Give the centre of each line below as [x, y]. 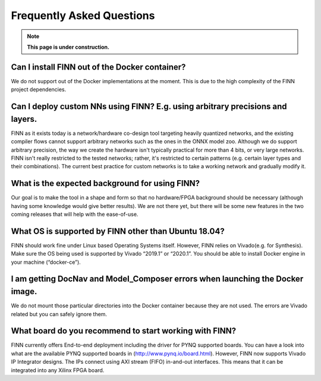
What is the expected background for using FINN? [106, 183]
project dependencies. [39, 90]
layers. [24, 119]
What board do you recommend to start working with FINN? [124, 331]
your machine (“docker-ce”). [46, 262]
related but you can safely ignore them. [59, 314]
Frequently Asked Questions [83, 15]
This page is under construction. [68, 47]
